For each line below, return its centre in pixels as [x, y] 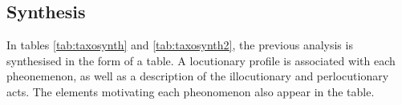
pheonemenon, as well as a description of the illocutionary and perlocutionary [198, 76]
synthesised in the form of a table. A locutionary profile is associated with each [201, 60]
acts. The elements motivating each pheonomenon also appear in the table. [191, 91]
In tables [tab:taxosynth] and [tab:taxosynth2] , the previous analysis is [180, 45]
